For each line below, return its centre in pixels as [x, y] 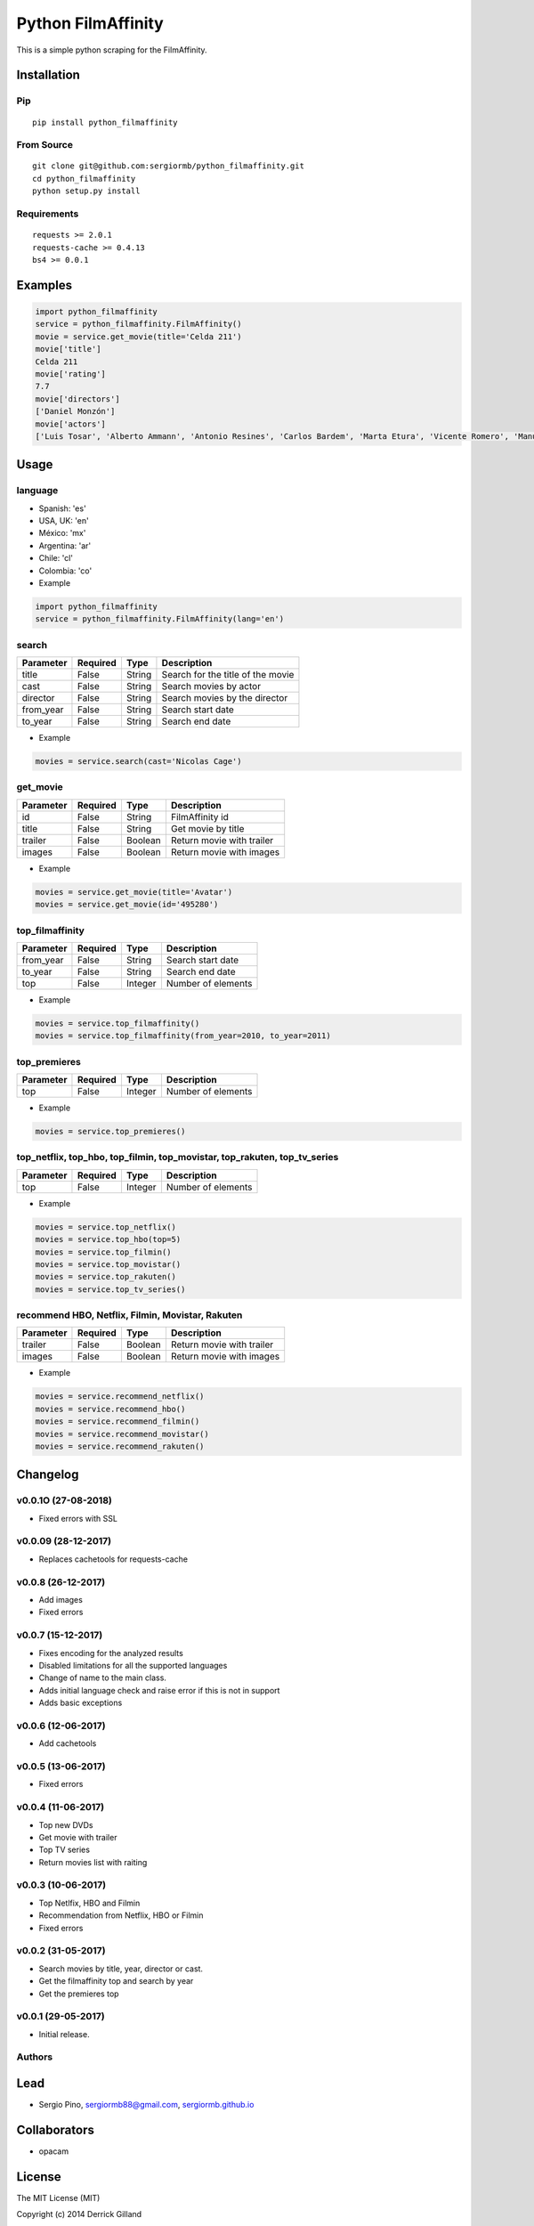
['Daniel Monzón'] [75, 411]
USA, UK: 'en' [64, 521]
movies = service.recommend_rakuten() [120, 1446]
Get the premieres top [79, 1994]
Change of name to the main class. [102, 1678]
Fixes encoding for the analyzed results [111, 1653]
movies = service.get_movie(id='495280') [127, 905]
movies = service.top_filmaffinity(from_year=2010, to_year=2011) [183, 1036]
